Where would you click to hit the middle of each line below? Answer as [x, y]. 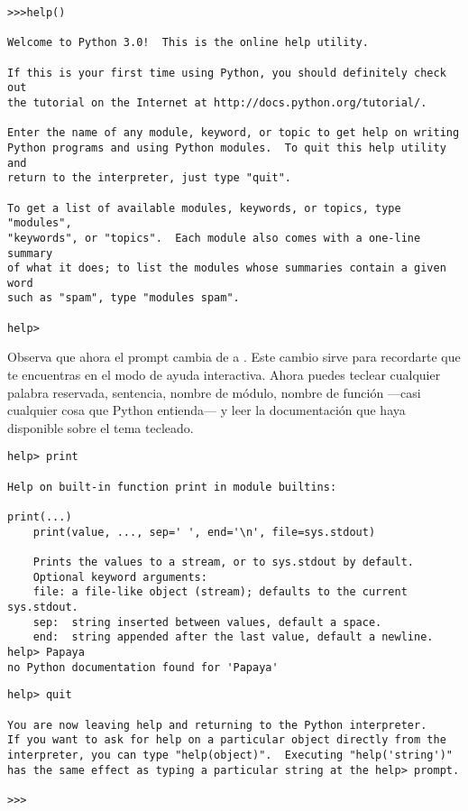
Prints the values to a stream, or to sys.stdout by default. [224, 562]
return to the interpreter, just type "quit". [149, 178]
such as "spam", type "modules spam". [124, 298]
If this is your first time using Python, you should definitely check [227, 73]
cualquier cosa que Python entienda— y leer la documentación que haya [206, 410]
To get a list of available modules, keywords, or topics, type [204, 208]
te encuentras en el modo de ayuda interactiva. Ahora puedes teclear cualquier [224, 375]
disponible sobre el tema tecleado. [101, 427]
